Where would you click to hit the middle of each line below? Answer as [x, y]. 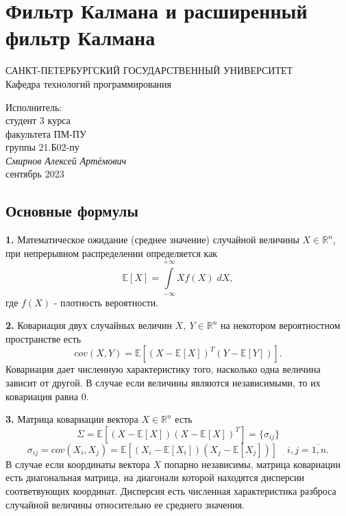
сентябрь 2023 [35, 174]
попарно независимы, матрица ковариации [252, 464]
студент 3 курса [38, 120]
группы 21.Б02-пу [42, 147]
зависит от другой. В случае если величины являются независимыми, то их [163, 383]
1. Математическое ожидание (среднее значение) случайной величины [152, 239]
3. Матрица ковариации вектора [72, 419]
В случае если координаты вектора [78, 464]
